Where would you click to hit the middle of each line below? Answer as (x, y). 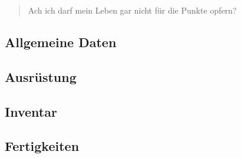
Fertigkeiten (42, 146)
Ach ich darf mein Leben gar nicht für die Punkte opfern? (132, 10)
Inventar (31, 111)
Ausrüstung (41, 76)
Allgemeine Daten (61, 42)
